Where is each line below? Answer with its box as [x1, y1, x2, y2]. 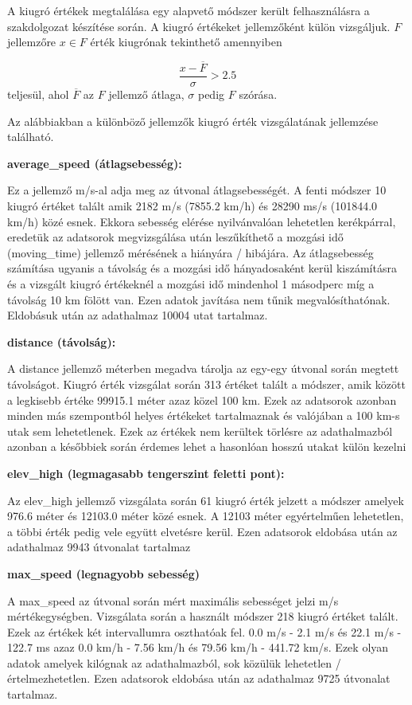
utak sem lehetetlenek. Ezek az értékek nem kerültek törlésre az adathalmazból [7, 422, 393, 439]
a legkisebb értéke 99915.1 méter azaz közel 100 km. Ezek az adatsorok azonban [7, 391, 397, 408]
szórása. [239, 86, 278, 103]
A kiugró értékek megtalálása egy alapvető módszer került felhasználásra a [7, 2, 370, 18]
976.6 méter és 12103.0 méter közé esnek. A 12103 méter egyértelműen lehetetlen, [7, 507, 404, 524]
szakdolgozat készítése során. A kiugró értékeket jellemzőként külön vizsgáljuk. [7, 18, 391, 34]
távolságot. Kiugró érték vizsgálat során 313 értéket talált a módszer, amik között [7, 375, 406, 392]
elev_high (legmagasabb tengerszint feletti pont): [7, 464, 285, 481]
